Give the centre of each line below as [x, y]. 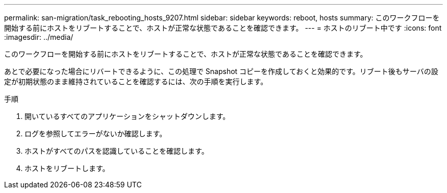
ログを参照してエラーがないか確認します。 [96, 134]
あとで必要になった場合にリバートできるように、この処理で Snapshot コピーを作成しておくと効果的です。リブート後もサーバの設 [221, 71]
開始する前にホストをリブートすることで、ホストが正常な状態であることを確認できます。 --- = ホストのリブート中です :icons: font [223, 28]
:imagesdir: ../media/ [39, 37]
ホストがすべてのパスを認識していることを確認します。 [117, 151]
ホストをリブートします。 [67, 168]
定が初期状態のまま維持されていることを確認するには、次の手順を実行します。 [136, 81]
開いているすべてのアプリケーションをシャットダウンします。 [127, 116]
